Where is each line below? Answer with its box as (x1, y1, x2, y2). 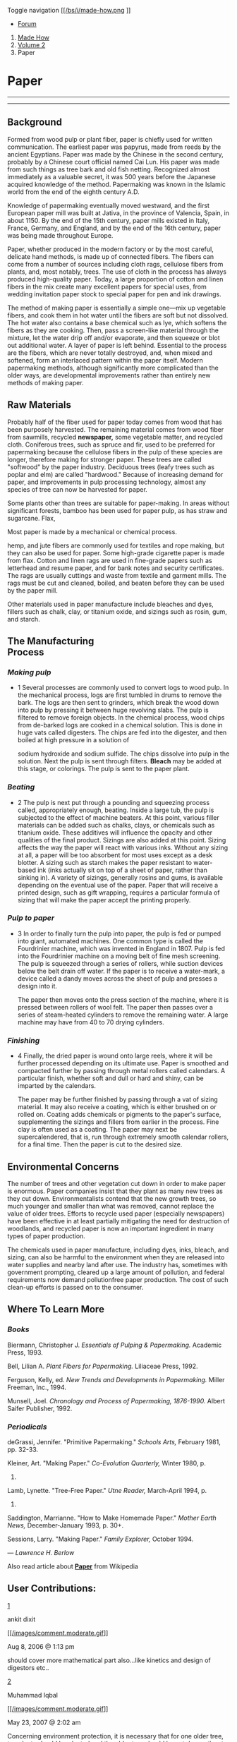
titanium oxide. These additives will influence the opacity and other (17, 828, 213, 837)
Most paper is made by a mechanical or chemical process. (7, 527, 178, 536)
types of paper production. (7, 1231, 86, 1240)
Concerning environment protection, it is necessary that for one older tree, (7, 1731, 224, 1740)
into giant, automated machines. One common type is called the (17, 936, 203, 945)
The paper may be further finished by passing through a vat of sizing (17, 1095, 219, 1103)
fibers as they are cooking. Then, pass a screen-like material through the (7, 326, 219, 334)
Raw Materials (7, 399, 72, 411)
